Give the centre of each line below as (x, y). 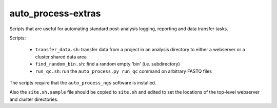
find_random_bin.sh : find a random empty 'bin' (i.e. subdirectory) (108, 64)
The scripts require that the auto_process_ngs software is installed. (83, 82)
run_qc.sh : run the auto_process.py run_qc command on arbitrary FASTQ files (124, 71)
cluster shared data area (61, 57)
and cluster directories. (34, 99)
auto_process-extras (55, 13)
